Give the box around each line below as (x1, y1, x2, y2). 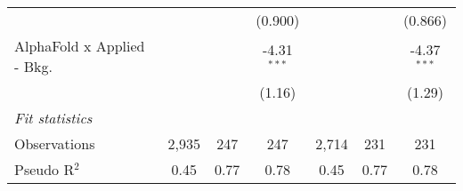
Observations (14, 133, 95, 154)
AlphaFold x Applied (14, 36, 145, 56)
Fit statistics (14, 107, 93, 128)
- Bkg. (14, 56, 53, 76)
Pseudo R (14, 159, 75, 179)
